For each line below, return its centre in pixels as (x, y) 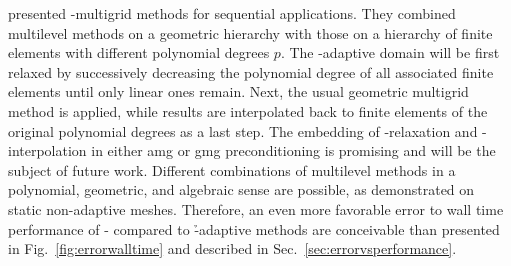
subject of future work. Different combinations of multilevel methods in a (232, 169)
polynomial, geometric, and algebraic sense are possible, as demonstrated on (241, 189)
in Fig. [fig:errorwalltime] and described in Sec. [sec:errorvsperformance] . (232, 248)
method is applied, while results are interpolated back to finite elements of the (248, 110)
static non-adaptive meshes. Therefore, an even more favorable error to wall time (256, 208)
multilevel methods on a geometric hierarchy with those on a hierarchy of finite (250, 32)
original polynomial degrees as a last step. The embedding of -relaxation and (243, 130)
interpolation (47, 150)
